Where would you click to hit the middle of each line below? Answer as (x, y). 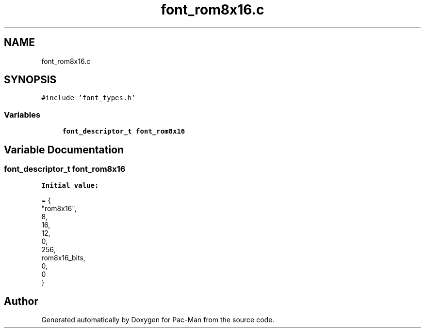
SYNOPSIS (30, 80)
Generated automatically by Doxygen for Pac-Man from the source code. (158, 320)
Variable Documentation (64, 150)
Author (21, 301)
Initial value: (70, 186)
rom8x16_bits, (63, 258)
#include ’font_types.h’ (89, 98)
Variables (22, 114)
